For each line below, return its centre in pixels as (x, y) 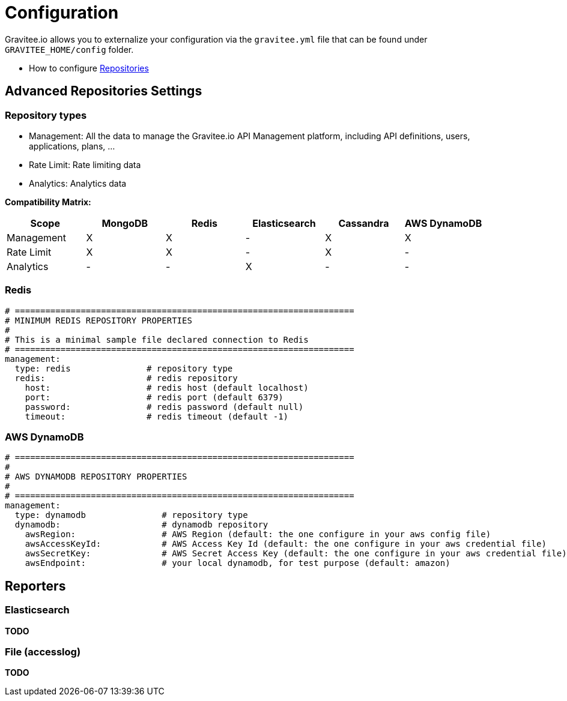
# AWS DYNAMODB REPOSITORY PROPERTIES (96, 477)
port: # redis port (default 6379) (154, 397)
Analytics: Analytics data (78, 183)
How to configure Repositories (89, 68)
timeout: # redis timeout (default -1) (157, 416)
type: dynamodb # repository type (131, 515)
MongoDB (125, 223)
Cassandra (364, 223)
